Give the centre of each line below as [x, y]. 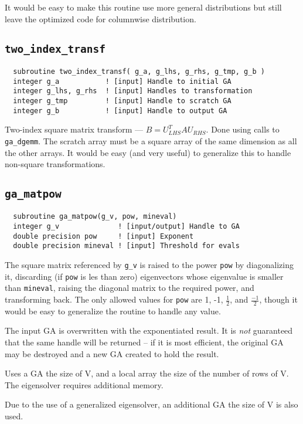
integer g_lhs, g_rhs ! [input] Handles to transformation [133, 91]
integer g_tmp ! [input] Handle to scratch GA [122, 101]
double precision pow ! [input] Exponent [103, 236]
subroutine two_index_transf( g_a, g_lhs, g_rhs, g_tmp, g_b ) [139, 71]
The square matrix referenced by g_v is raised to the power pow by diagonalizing [149, 265]
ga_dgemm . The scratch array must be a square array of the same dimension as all [151, 140]
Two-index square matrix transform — [74, 129]
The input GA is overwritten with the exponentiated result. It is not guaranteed [149, 330]
